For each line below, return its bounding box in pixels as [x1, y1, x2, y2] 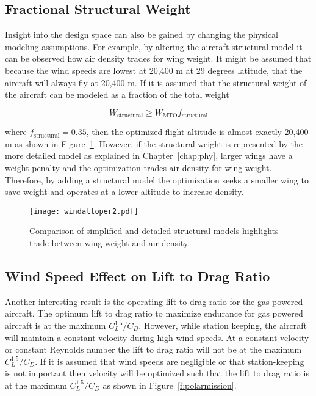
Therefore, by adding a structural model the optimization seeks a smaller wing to [5, 173, 309, 186]
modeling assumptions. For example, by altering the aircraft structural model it [5, 40, 303, 53]
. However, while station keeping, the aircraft [138, 319, 307, 332]
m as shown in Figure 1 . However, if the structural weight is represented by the [5, 137, 303, 150]
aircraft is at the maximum [5, 319, 106, 332]
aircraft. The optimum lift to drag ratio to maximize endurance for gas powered [5, 307, 303, 320]
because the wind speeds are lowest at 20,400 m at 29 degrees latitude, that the [5, 64, 303, 76]
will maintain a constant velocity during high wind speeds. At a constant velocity [5, 331, 309, 343]
